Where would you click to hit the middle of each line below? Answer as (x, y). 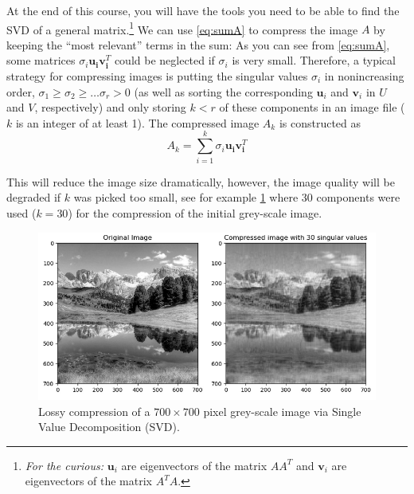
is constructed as (320, 122)
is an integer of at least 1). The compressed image (137, 122)
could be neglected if (164, 60)
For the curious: (64, 465)
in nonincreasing (364, 76)
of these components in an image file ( (312, 107)
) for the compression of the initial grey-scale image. (195, 212)
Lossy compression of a (94, 411)
